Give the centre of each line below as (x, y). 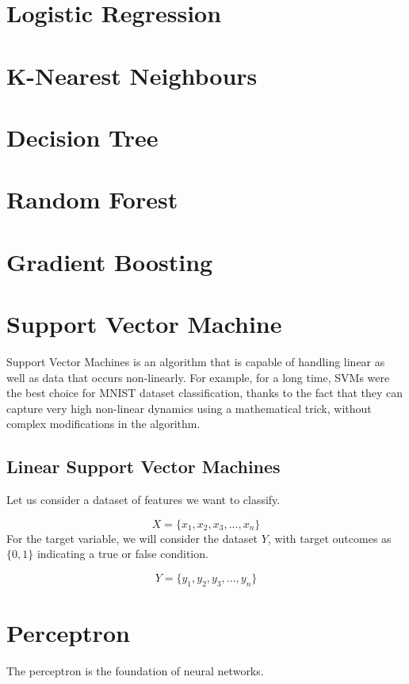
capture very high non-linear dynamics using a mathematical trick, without (189, 408)
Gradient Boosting (110, 261)
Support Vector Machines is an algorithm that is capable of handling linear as (196, 361)
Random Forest (92, 199)
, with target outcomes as (329, 538)
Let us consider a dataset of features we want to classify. (143, 500)
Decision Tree (82, 137)
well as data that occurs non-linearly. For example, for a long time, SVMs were (198, 377)
